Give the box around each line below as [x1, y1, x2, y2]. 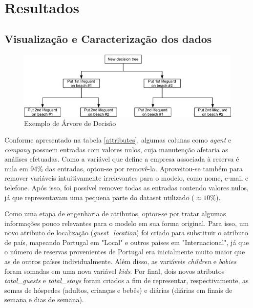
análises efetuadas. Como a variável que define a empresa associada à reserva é [4, 154, 239, 164]
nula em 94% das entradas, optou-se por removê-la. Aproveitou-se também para [4, 163, 243, 173]
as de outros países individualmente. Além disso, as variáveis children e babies [4, 256, 236, 267]
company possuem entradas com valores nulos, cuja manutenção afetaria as [4, 144, 228, 154]
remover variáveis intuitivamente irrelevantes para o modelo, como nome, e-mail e [4, 173, 249, 183]
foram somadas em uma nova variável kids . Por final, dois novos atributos [4, 266, 225, 276]
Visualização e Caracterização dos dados [4, 31, 212, 46]
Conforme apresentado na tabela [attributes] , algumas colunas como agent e [4, 134, 232, 144]
